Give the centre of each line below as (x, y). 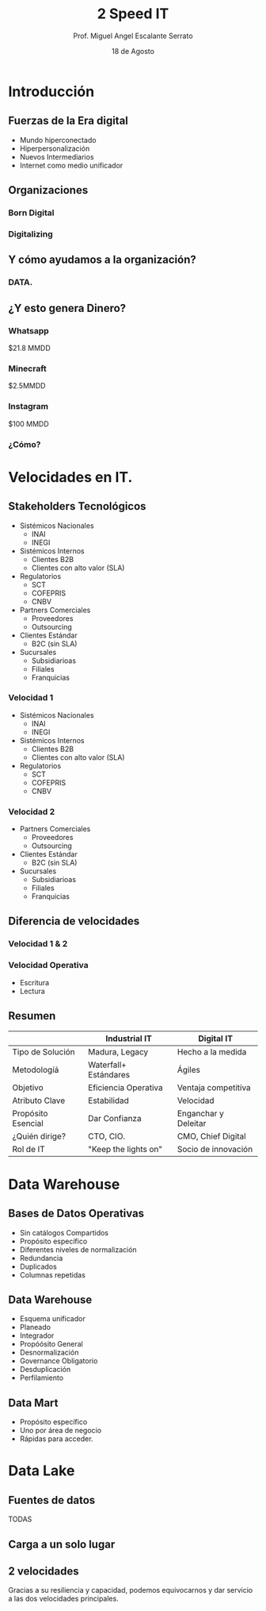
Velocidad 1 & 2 (38, 944)
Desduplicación (45, 1370)
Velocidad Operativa (48, 965)
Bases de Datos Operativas (76, 1214)
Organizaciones (48, 190)
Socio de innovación (215, 1149)
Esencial (28, 1123)
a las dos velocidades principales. (63, 1599)
